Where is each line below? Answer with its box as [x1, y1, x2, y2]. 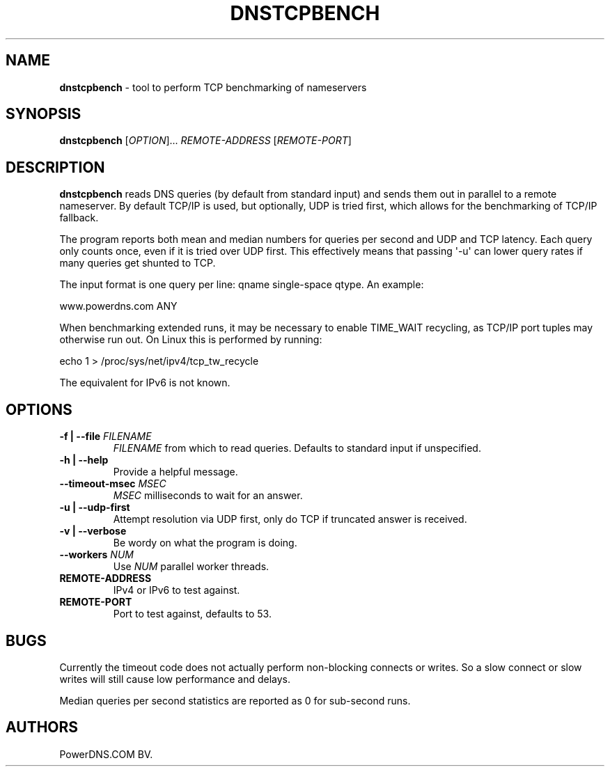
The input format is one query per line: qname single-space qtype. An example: [59, 278, 424, 291]
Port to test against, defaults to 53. [113, 608, 272, 620]
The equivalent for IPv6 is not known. [59, 377, 230, 389]
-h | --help [59, 454, 109, 466]
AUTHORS [6, 718, 79, 736]
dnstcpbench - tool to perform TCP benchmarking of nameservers [59, 81, 367, 93]
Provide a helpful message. [113, 466, 238, 478]
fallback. [59, 212, 99, 224]
